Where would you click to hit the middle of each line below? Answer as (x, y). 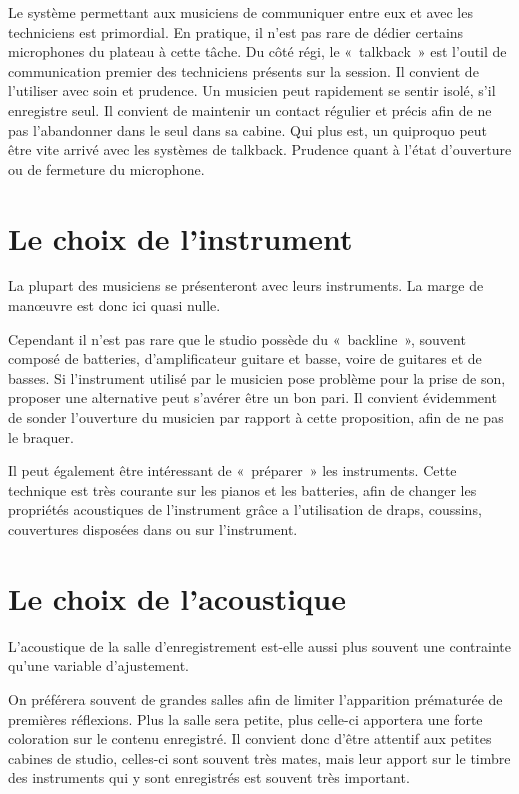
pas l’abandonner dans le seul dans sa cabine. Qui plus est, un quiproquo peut (248, 129)
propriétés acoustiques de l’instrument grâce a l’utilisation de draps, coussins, (245, 509)
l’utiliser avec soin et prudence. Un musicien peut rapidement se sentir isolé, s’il (252, 90)
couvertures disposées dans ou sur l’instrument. (153, 529)
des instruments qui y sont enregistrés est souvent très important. (209, 777)
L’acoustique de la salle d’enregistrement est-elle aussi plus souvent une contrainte (259, 645)
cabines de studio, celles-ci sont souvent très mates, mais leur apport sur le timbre (259, 757)
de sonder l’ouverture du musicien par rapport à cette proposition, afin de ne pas (256, 417)
